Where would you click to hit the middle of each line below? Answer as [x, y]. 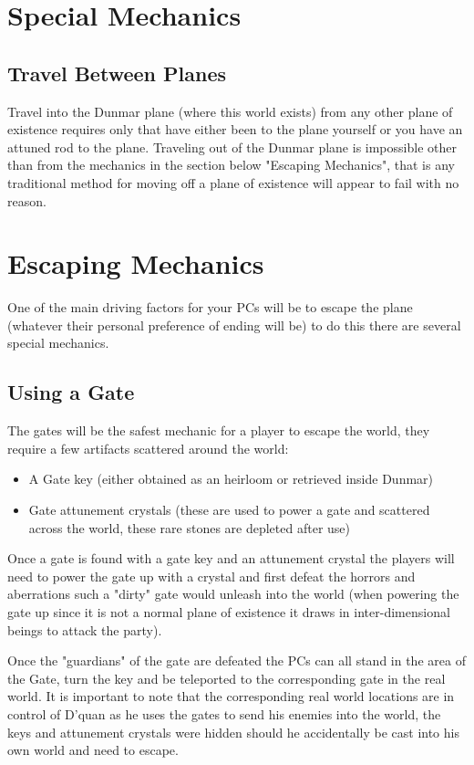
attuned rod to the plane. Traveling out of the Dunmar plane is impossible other [232, 147]
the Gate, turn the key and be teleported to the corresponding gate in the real [227, 678]
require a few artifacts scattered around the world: [148, 448]
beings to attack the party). [85, 629]
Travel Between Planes [117, 73]
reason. [27, 200]
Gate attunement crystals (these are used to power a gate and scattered [229, 510]
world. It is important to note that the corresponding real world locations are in [231, 696]
